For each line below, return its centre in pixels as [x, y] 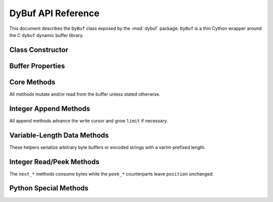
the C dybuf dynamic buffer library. [47, 35]
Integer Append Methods [50, 109]
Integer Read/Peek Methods [54, 162]
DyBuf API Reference [54, 13]
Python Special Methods [49, 188]
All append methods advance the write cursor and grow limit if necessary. [89, 120]
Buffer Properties [37, 66]
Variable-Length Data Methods [59, 135]
